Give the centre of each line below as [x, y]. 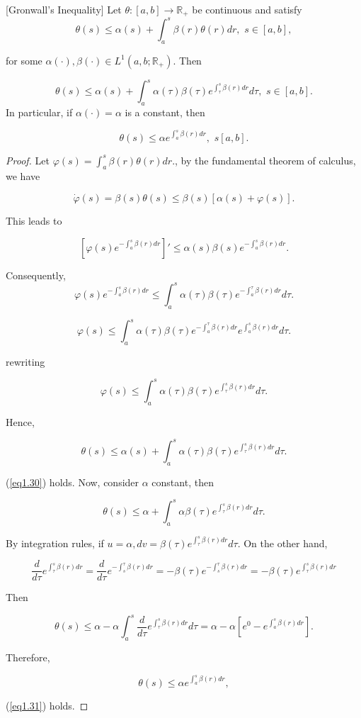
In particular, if [39, 112]
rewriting [25, 361]
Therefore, [28, 657]
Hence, [20, 421]
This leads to [34, 221]
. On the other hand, [282, 543]
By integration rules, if [55, 543]
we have [23, 176]
